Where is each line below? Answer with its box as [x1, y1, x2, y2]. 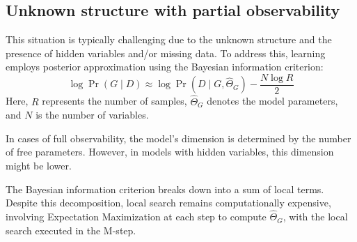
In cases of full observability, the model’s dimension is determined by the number [6, 130, 351, 145]
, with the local [283, 209, 348, 224]
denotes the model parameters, [207, 93, 338, 108]
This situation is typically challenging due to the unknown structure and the [6, 32, 332, 47]
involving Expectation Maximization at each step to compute [6, 209, 267, 224]
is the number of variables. [35, 107, 149, 122]
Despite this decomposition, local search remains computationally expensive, [6, 195, 331, 210]
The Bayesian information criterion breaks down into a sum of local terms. [6, 181, 324, 196]
